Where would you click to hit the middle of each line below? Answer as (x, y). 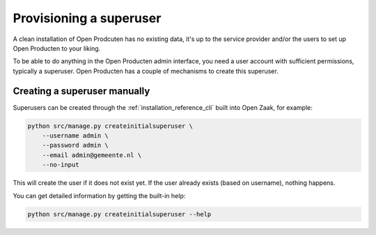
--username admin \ (76, 136)
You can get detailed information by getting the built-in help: (99, 195)
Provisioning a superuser (87, 18)
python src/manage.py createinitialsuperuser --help (119, 214)
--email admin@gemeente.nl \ (92, 155)
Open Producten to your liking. (57, 48)
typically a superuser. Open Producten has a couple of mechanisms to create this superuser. (146, 71)
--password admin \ (76, 145)
